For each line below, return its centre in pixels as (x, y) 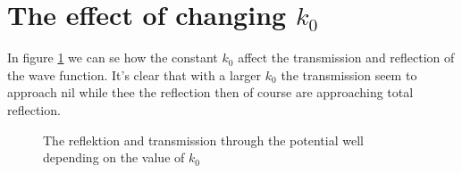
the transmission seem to (349, 74)
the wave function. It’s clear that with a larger (134, 74)
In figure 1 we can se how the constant (113, 58)
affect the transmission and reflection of (346, 58)
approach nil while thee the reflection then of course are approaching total (210, 92)
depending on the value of (114, 157)
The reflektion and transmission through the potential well (203, 140)
